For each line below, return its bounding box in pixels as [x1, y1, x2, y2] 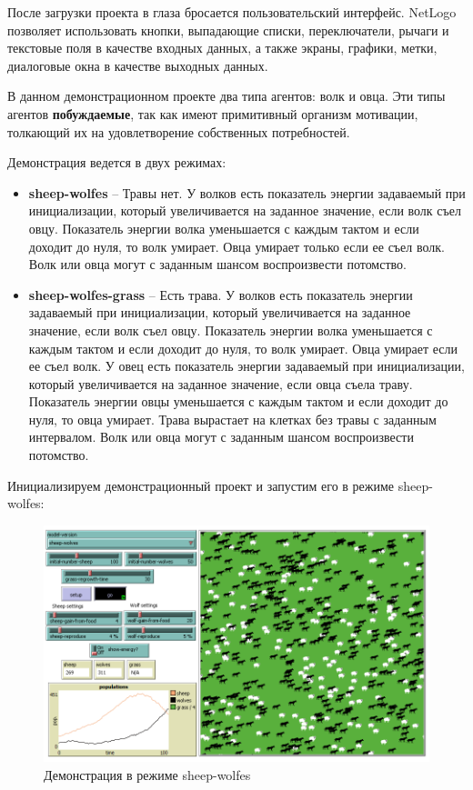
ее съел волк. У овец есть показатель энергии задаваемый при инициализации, [28, 356, 465, 375]
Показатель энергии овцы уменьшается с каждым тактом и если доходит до [28, 392, 448, 411]
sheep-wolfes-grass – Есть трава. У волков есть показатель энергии [28, 285, 413, 304]
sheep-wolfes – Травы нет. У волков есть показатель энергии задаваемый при [28, 183, 466, 202]
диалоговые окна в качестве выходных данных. [7, 55, 268, 75]
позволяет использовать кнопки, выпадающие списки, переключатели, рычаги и [7, 20, 449, 39]
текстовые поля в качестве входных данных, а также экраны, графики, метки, [7, 38, 438, 57]
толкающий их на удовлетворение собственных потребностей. [7, 122, 350, 141]
